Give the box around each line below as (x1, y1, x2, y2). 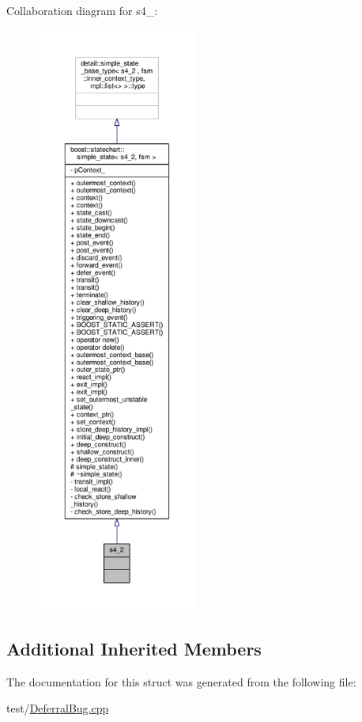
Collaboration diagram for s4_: (6, 2, 158, 18)
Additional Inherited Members (6, 636, 262, 660)
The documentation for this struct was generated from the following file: (6, 673, 356, 690)
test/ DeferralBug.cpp (6, 700, 109, 716)
